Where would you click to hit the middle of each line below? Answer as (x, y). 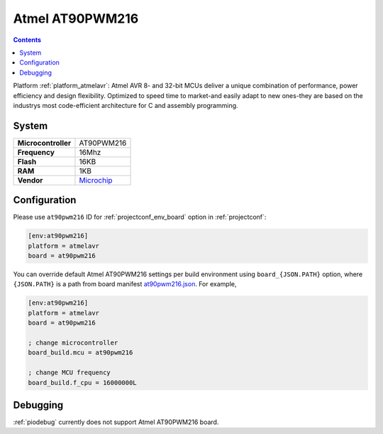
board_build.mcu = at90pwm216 (81, 353)
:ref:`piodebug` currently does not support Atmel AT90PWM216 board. (116, 422)
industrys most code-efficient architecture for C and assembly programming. (126, 105)
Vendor (30, 180)
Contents (27, 40)
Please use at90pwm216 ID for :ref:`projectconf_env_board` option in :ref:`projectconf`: (140, 217)
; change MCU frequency (70, 373)
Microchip (96, 180)
